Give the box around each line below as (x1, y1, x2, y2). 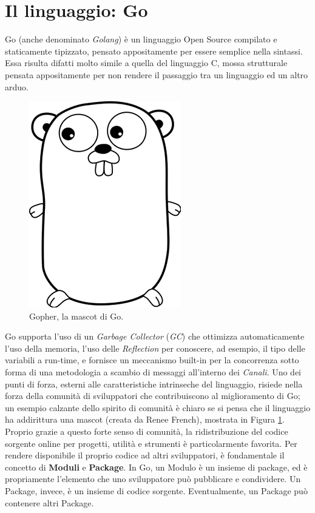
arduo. (5, 80, 29, 93)
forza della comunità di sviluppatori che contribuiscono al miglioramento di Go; (5, 389, 300, 402)
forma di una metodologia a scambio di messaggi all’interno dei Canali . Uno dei (5, 366, 302, 378)
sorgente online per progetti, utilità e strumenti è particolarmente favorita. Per (5, 437, 297, 449)
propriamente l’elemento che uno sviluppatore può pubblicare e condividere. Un (5, 472, 301, 485)
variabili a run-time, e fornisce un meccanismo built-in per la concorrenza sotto (5, 354, 299, 366)
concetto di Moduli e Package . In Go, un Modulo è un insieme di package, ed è (5, 460, 308, 473)
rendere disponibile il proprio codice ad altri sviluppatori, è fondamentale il (5, 449, 285, 461)
